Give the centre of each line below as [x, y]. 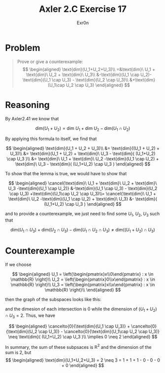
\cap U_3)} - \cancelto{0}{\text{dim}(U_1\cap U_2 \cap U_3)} [99, 331]
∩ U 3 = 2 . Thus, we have [30, 316]
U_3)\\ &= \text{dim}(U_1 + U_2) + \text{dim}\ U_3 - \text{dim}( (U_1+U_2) [83, 153]
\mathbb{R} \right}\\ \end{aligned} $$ [83, 290]
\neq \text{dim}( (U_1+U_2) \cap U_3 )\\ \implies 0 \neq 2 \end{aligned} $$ [83, 336]
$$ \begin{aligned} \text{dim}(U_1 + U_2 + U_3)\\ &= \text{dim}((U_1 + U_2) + [83, 149]
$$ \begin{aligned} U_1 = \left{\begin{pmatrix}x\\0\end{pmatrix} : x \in [83, 274]
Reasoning [28, 105]
